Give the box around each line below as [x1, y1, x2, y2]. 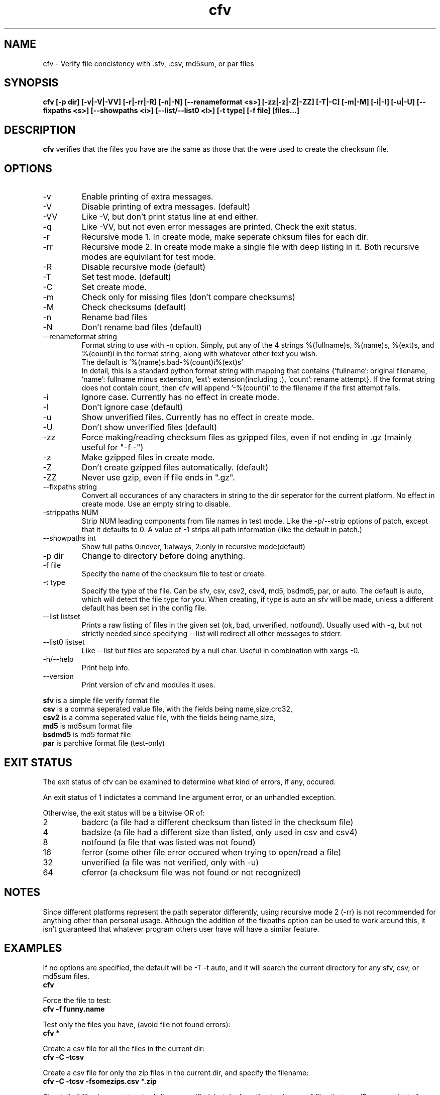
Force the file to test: [43, 996, 112, 1005]
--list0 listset [43, 638, 85, 647]
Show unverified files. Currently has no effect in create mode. [81, 412, 314, 423]
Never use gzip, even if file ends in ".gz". [81, 472, 235, 483]
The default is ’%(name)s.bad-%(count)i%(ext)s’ [81, 358, 243, 367]
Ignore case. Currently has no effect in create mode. [81, 392, 279, 403]
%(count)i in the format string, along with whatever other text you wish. [81, 349, 317, 358]
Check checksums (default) [81, 302, 186, 313]
